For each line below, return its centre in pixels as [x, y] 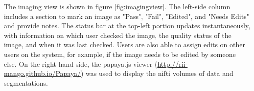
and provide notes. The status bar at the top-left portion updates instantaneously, [127, 26]
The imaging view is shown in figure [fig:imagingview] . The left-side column [117, 6]
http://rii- [173, 64]
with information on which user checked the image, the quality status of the [118, 35]
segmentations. [26, 82]
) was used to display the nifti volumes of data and [157, 73]
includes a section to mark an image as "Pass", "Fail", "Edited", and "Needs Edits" [127, 16]
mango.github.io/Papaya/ [42, 73]
